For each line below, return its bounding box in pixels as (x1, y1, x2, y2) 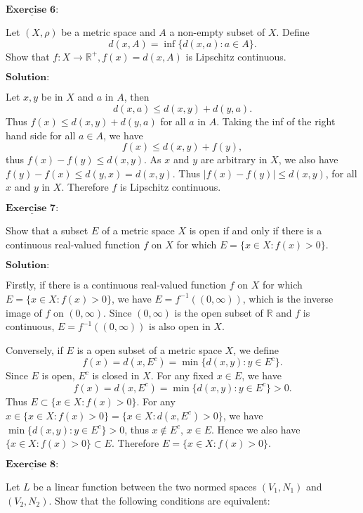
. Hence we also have (211, 422, 301, 436)
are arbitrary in (200, 152, 268, 167)
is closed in (92, 368, 140, 383)
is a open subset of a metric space (77, 342, 222, 357)
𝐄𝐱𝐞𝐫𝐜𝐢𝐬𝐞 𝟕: (6, 203, 59, 213)
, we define (233, 342, 279, 357)
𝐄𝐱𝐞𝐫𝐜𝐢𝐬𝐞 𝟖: (6, 459, 59, 469)
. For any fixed (150, 368, 214, 383)
